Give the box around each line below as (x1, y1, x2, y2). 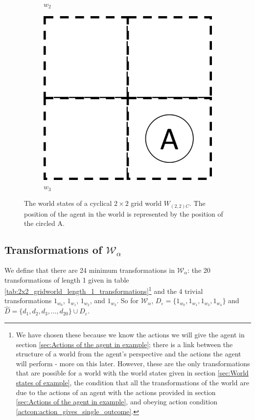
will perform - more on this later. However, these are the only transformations (16, 358, 250, 368)
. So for (116, 295, 139, 306)
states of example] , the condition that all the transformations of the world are (16, 377, 249, 388)
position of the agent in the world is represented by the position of (24, 208, 223, 219)
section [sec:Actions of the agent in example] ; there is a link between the (16, 339, 233, 349)
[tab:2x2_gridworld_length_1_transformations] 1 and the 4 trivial (4, 285, 203, 296)
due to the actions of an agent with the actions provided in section (16, 387, 216, 397)
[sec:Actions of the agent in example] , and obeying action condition (16, 397, 218, 407)
